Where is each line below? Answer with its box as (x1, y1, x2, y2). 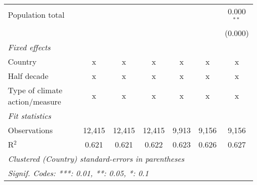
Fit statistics (8, 110, 51, 121)
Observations (8, 124, 53, 136)
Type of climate (8, 84, 63, 96)
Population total (8, 9, 65, 21)
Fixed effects (8, 41, 51, 53)
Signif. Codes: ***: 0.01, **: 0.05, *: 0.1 (8, 167, 149, 179)
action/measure (8, 95, 61, 107)
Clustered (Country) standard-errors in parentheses (8, 152, 184, 164)
